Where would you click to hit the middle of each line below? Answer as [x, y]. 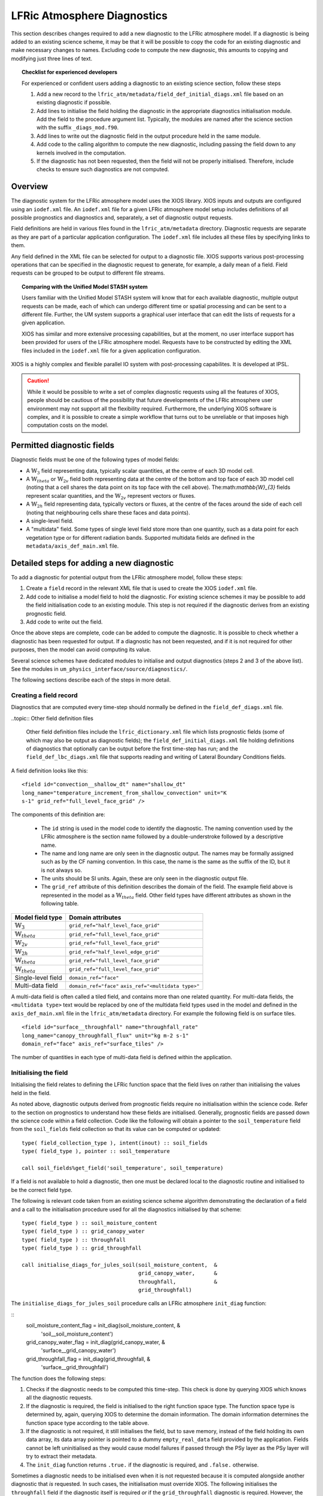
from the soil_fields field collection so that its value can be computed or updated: [116, 1129]
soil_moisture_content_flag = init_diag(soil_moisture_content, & [103, 1325]
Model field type [39, 917]
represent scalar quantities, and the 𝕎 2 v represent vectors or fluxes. [111, 496]
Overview [30, 186]
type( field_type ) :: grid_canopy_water [83, 1232]
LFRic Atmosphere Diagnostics [89, 16]
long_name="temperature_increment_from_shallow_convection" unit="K [124, 793]
